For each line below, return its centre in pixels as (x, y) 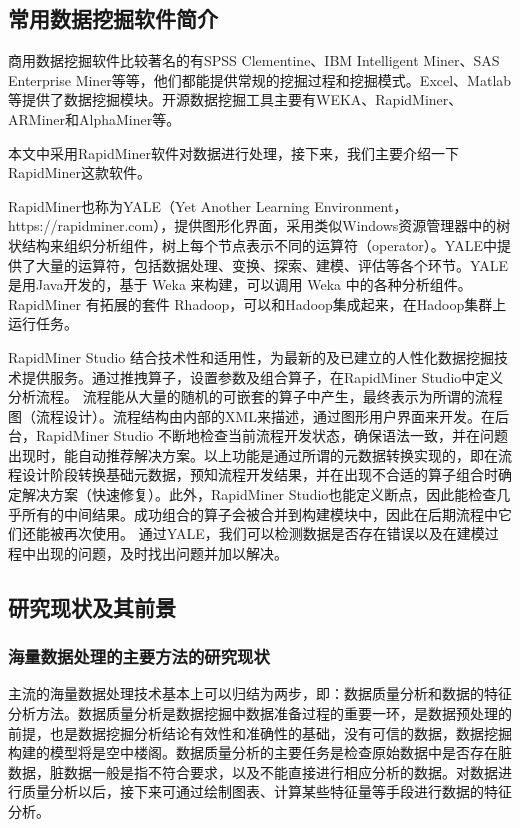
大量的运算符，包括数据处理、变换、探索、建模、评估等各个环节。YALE (272, 264)
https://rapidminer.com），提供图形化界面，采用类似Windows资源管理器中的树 (259, 225)
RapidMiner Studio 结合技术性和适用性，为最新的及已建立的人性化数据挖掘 (251, 356)
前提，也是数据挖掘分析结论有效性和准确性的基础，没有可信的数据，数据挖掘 (260, 732)
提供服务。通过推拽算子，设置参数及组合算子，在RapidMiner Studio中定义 (262, 376)
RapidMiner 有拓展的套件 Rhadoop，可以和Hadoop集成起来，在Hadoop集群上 (257, 303)
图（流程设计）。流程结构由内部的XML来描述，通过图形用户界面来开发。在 (252, 415)
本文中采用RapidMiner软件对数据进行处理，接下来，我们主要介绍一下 (233, 152)
